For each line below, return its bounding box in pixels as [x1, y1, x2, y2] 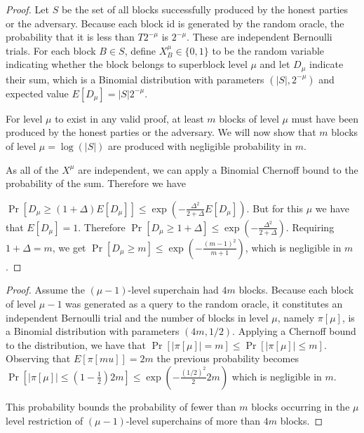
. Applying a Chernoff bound [232, 324, 356, 338]
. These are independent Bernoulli [187, 29, 332, 44]
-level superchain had [128, 282, 219, 297]
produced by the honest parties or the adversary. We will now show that [6, 125, 316, 139]
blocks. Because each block [238, 282, 354, 297]
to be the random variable [212, 43, 325, 57]
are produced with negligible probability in [108, 139, 292, 153]
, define [124, 43, 156, 57]
